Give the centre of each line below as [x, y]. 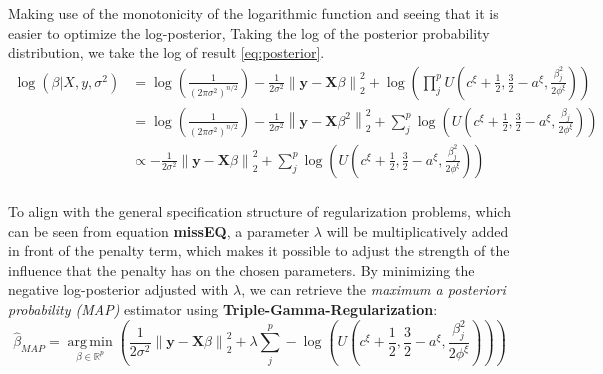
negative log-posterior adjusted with [118, 289]
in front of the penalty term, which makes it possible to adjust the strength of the [259, 250]
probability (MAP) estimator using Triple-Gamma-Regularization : [223, 308]
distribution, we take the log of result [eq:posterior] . [166, 52]
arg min [90, 342]
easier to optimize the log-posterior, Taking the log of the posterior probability [249, 32]
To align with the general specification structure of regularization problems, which [259, 210]
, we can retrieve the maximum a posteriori [373, 289]
